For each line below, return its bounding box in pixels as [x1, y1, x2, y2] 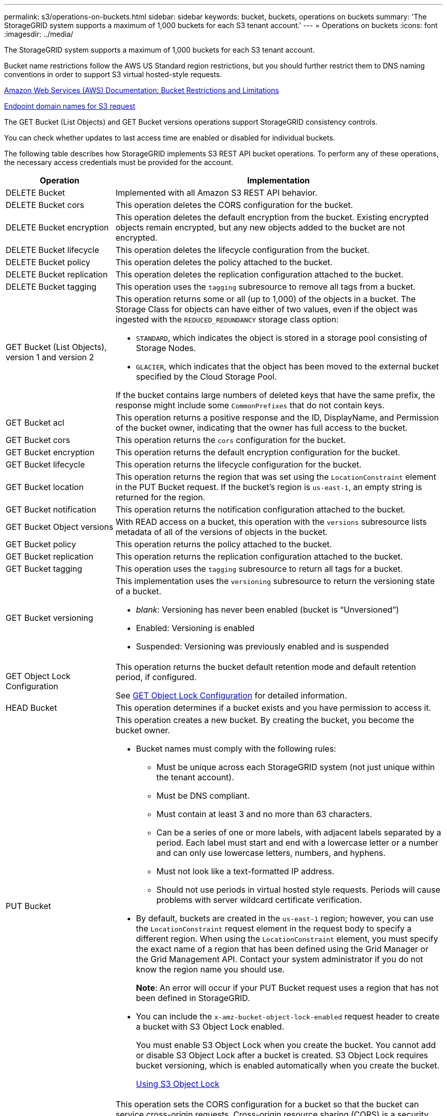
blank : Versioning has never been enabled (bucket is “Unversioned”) [136, 604, 399, 615]
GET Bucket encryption [6, 447, 95, 457]
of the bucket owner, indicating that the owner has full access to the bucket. [115, 423, 408, 433]
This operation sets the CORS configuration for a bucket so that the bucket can [115, 1099, 419, 1109]
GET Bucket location [6, 482, 84, 492]
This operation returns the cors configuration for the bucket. [115, 435, 346, 445]
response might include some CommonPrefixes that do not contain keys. [115, 400, 385, 410]
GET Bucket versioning [6, 613, 93, 623]
